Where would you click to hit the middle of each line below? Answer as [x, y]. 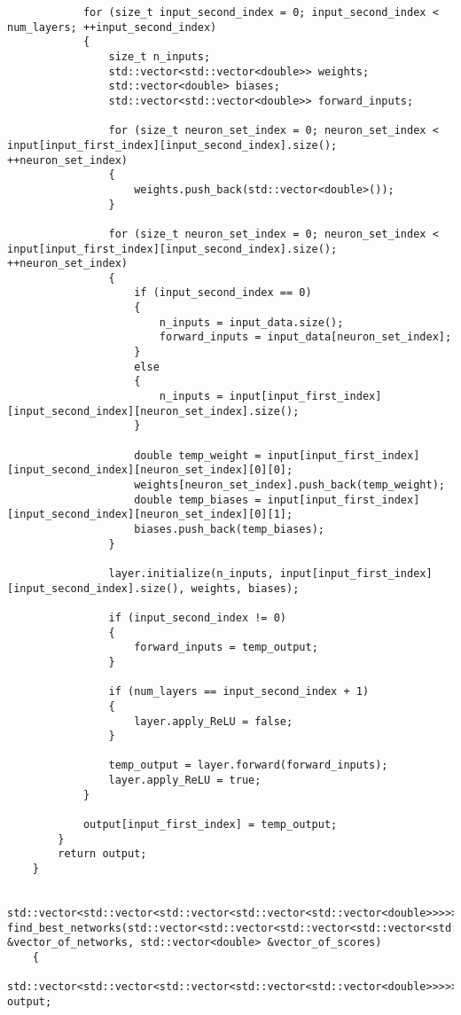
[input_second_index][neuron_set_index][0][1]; [150, 515]
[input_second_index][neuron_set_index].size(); [153, 411]
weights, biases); [245, 588]
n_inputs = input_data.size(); [251, 322]
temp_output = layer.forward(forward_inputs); [248, 765]
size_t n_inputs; [160, 56]
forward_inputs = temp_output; [226, 648]
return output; [102, 854]
